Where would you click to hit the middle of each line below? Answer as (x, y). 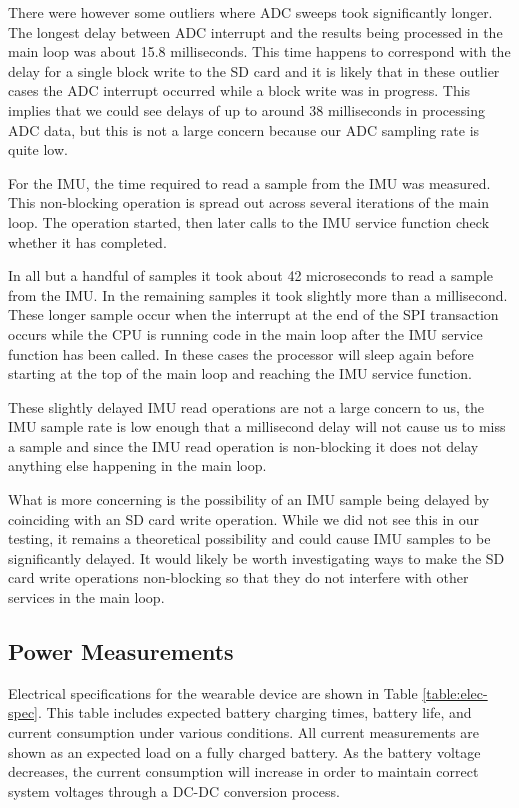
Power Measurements (121, 651)
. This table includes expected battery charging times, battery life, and (255, 712)
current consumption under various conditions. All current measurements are (243, 732)
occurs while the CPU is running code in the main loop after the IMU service (245, 333)
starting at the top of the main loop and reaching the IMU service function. (240, 373)
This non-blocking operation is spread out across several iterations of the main (249, 202)
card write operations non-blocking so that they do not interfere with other (238, 577)
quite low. (38, 149)
